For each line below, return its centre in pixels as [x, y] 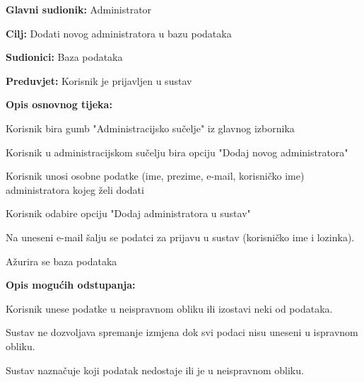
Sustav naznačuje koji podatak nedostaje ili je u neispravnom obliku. [155, 370]
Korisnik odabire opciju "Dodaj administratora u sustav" [128, 213]
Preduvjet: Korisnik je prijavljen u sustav [99, 80]
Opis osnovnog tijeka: [59, 104]
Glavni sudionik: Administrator [79, 9]
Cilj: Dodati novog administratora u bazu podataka [119, 33]
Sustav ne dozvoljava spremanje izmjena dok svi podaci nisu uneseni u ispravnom [182, 332]
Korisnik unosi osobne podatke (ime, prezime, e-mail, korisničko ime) [155, 176]
